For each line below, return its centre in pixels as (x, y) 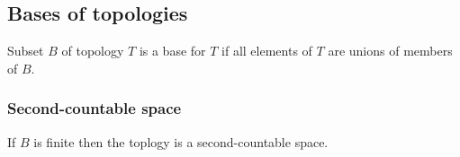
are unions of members (390, 51)
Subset (26, 51)
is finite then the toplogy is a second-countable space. (181, 141)
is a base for (172, 51)
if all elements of (267, 51)
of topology (93, 51)
